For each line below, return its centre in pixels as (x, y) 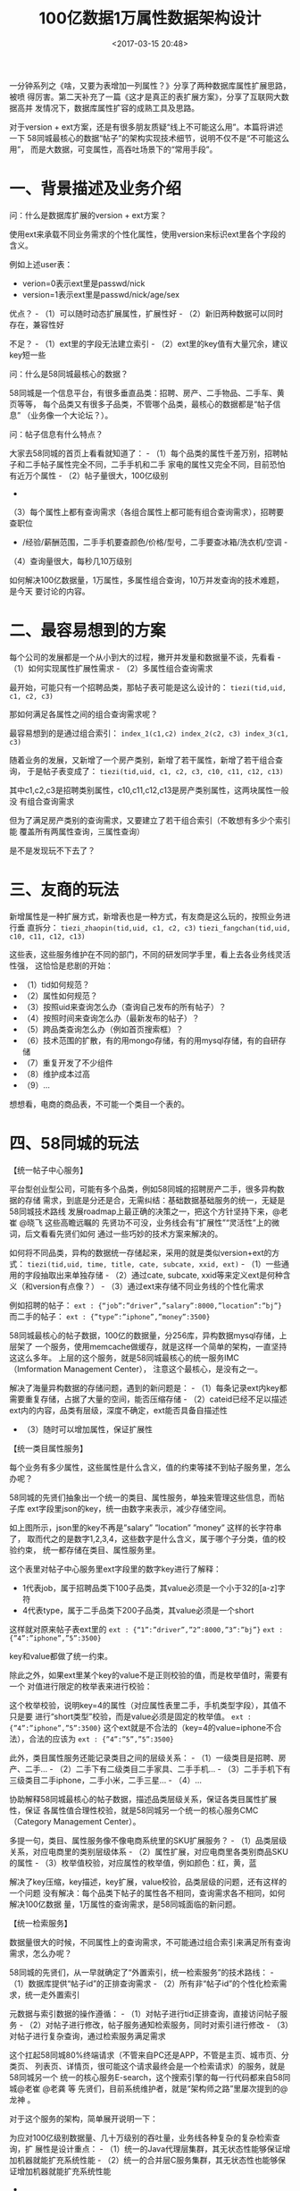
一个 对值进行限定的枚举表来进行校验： (81, 1686)
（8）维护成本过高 (56, 1074)
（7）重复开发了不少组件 (67, 1062)
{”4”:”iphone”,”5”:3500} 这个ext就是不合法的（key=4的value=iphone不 (142, 1727)
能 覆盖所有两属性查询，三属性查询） (77, 831)
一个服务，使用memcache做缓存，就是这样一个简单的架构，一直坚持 (161, 1346)
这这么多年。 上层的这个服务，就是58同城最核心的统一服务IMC (124, 1357)
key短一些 (28, 355)
